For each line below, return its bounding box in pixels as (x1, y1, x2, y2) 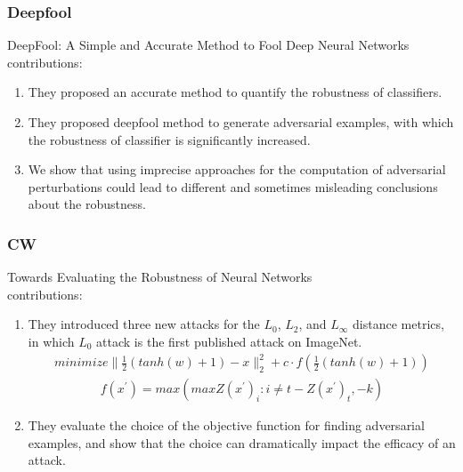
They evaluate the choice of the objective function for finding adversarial (28, 416, 425, 435)
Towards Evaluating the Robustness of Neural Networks (7, 268, 313, 286)
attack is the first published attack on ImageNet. (96, 332, 362, 350)
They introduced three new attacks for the (28, 315, 260, 333)
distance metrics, (353, 315, 444, 333)
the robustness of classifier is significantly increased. (28, 130, 311, 148)
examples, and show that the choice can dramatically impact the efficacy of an (28, 433, 456, 452)
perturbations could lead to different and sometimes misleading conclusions (28, 177, 438, 196)
